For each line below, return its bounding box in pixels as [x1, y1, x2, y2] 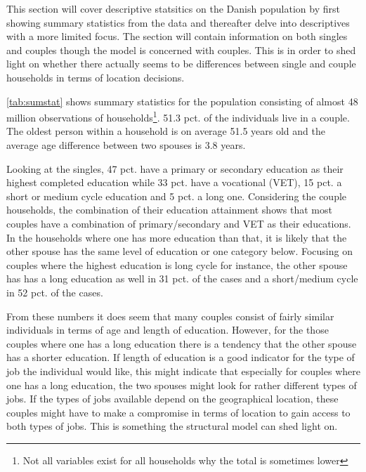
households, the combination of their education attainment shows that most [6, 202, 332, 217]
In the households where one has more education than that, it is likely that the [6, 230, 347, 244]
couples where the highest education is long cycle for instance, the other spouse [6, 257, 348, 272]
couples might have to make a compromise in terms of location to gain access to [6, 405, 351, 419]
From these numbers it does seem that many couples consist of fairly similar [6, 308, 334, 323]
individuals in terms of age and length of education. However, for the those [6, 322, 329, 337]
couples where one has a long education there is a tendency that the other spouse [6, 336, 357, 350]
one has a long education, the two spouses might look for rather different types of [6, 377, 357, 392]
